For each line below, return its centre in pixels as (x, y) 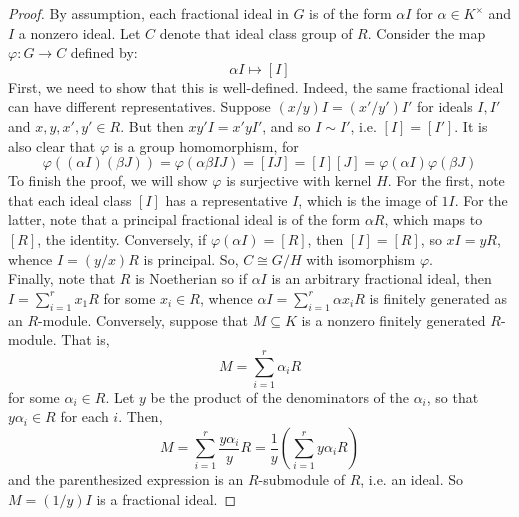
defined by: (104, 52)
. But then (152, 125)
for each (84, 416)
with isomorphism (361, 258)
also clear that (52, 145)
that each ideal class (70, 199)
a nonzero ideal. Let (79, 32)
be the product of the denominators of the (279, 396)
